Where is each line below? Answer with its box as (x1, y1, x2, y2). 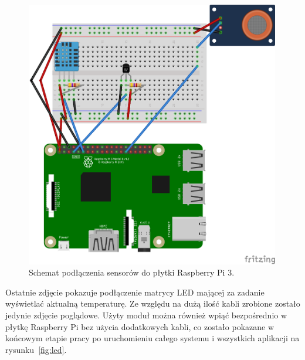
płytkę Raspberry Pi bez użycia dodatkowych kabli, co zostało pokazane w (5, 320, 274, 332)
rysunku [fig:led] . (5, 343, 67, 355)
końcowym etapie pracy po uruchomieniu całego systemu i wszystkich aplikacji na (5, 332, 300, 344)
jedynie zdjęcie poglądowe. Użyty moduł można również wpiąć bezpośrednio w (5, 309, 287, 321)
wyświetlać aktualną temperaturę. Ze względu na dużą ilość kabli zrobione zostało (5, 297, 300, 310)
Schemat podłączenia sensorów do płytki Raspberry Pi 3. (29, 266, 235, 279)
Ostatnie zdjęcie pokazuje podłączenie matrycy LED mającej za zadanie (5, 286, 265, 298)
